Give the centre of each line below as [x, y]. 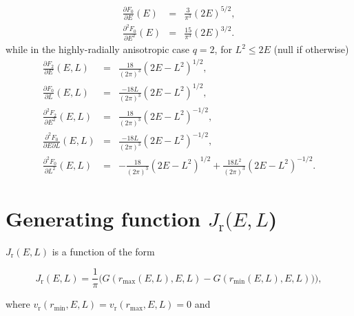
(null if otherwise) [311, 49]
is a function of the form [103, 251]
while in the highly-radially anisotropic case [98, 49]
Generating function [103, 218]
